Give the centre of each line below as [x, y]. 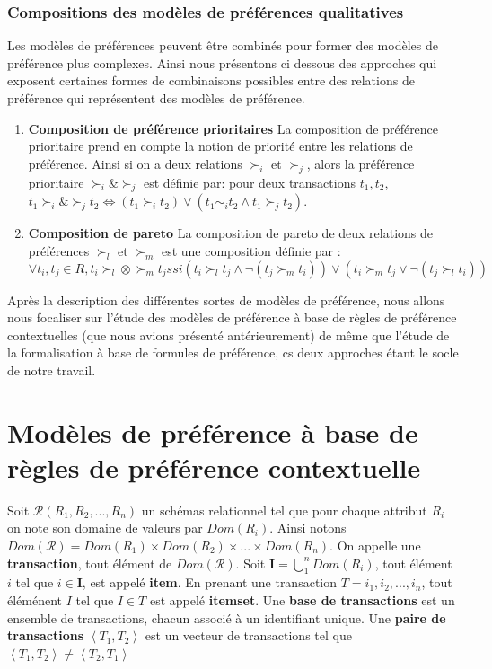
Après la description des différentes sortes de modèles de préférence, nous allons [226, 299]
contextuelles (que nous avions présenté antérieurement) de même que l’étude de [228, 334]
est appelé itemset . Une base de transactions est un [302, 600]
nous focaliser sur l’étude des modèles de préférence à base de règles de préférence [232, 317]
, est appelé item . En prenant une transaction [210, 582]
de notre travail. [52, 370]
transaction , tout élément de [90, 563]
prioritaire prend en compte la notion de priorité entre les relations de [220, 146]
